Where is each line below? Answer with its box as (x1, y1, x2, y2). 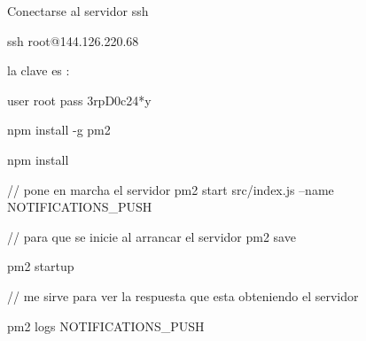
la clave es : (7, 61, 70, 80)
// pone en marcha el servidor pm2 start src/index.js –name (7, 180, 334, 198)
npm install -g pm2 (7, 120, 111, 139)
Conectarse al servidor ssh (7, 2, 149, 19)
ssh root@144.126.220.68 (7, 31, 139, 50)
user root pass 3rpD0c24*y (7, 90, 152, 109)
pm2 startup (7, 257, 74, 275)
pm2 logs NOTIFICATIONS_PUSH (7, 316, 205, 335)
